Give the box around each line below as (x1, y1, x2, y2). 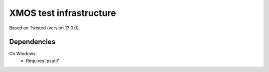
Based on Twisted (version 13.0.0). (9, 25, 80, 31)
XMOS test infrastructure (9, 7, 117, 18)
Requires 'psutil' (26, 58, 59, 64)
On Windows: (9, 51, 37, 57)
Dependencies (9, 38, 56, 46)
